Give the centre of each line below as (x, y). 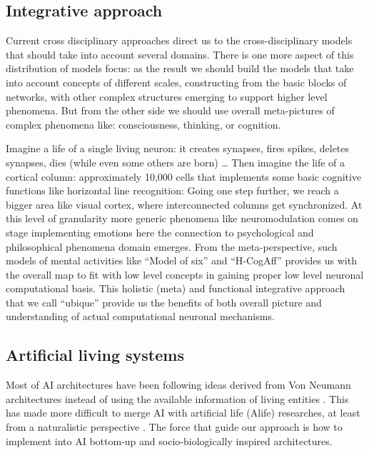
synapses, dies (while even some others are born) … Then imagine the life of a (176, 162)
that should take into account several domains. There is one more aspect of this (180, 54)
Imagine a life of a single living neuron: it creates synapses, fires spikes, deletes (178, 148)
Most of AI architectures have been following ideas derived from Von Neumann (178, 385)
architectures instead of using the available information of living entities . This (177, 398)
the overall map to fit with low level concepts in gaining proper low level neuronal (185, 274)
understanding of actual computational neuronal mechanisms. (140, 316)
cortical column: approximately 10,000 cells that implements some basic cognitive (184, 176)
